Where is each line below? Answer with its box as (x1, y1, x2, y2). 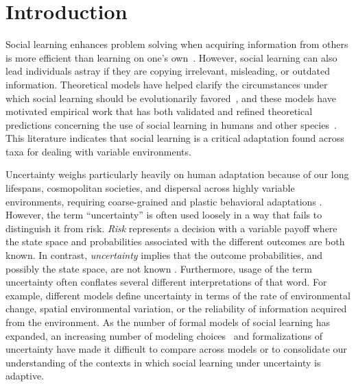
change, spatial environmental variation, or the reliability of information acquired (5, 301, 347, 316)
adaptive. (5, 369, 45, 383)
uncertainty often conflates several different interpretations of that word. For (5, 275, 327, 289)
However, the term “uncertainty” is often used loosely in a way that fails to (5, 208, 322, 222)
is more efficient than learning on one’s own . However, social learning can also (5, 50, 337, 64)
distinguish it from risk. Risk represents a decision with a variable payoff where (5, 221, 337, 235)
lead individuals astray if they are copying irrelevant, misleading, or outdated (5, 64, 330, 78)
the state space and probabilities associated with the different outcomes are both (5, 234, 345, 249)
